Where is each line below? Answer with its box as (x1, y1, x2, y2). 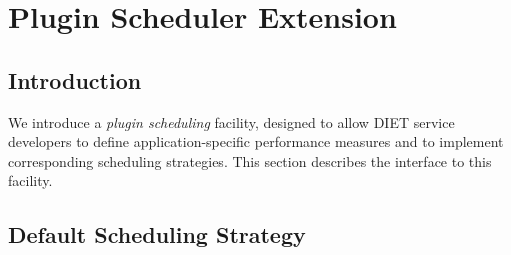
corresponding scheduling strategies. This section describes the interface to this (8, 150, 492, 171)
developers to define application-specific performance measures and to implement (8, 131, 504, 152)
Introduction (8, 64, 142, 95)
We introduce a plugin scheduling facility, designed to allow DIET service (8, 111, 455, 132)
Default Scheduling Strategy (8, 219, 306, 250)
